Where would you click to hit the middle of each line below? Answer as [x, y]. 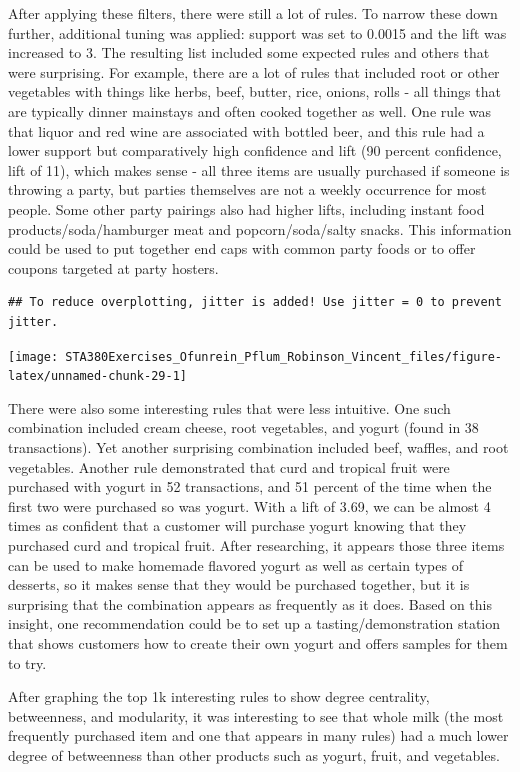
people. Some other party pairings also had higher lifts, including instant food [246, 208]
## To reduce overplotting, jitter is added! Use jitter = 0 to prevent [255, 302]
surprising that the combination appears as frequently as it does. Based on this [250, 603]
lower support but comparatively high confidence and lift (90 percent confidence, [255, 150]
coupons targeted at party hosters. [113, 267]
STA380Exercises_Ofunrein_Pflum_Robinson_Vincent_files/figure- [283, 356]
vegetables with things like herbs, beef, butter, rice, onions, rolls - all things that [254, 91]
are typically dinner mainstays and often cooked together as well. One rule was [250, 110]
